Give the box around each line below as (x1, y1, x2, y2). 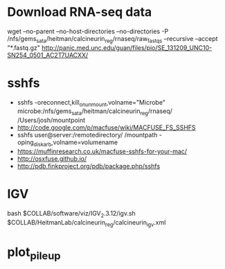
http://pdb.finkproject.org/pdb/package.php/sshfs (17, 162, 161, 171)
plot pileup (7, 244, 61, 262)
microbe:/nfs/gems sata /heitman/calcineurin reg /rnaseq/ (17, 107, 173, 117)
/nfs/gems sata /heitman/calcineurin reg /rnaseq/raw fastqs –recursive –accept (7, 34, 218, 44)
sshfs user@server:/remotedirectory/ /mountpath (17, 131, 158, 139)
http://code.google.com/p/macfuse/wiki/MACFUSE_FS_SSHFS (17, 123, 196, 132)
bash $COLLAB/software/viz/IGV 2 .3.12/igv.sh (7, 209, 136, 219)
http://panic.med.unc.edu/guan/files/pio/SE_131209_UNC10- (41, 43, 213, 52)
